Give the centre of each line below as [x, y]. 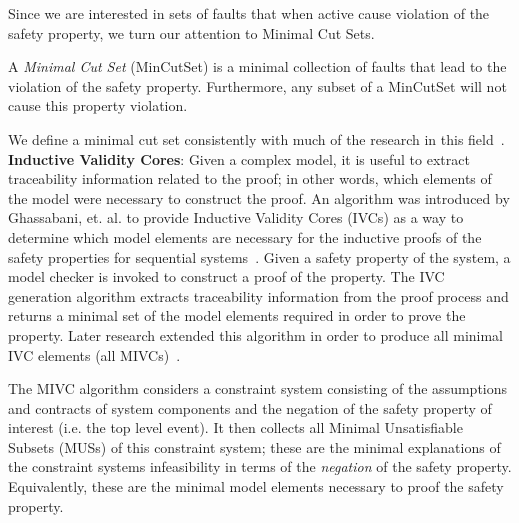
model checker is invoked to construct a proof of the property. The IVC [226, 276]
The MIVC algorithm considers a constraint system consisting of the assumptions [258, 388]
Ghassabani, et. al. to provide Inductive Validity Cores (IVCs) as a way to [236, 217]
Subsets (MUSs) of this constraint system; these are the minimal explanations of [254, 446]
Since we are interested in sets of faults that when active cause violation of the [249, 13]
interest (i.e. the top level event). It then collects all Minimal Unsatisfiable [235, 427]
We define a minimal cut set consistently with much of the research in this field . [256, 138]
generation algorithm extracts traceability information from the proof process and [258, 295]
